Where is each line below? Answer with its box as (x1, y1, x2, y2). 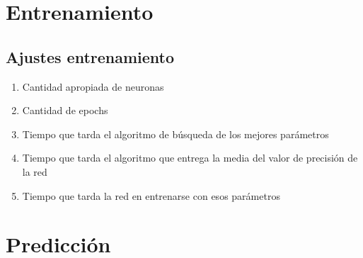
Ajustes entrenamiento (6, 45, 175, 67)
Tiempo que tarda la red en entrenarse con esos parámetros (22, 188, 280, 203)
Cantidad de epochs (22, 103, 108, 118)
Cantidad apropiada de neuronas (22, 79, 164, 94)
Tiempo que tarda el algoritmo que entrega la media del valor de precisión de (22, 150, 358, 165)
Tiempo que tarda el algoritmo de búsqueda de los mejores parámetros (22, 126, 329, 141)
